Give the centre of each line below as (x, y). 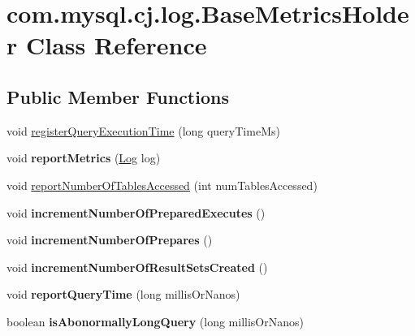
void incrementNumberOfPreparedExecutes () (136, 212)
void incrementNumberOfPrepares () (110, 240)
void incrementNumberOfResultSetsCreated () (137, 267)
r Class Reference (107, 45)
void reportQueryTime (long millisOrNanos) (123, 294)
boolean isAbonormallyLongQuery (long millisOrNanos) (155, 321)
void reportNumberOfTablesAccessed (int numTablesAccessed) (162, 185)
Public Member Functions (118, 96)
